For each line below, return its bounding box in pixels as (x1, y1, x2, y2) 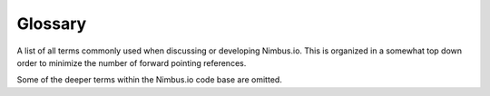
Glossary (16, 14, 87, 34)
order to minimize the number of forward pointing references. (16, 57, 247, 68)
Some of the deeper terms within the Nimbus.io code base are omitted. (16, 74, 283, 85)
